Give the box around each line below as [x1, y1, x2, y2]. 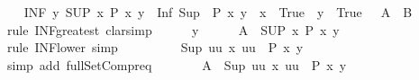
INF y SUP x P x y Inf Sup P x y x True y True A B [23, 3, 413, 21]
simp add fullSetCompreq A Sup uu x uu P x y [6, 55, 347, 74]
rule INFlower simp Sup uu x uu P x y [6, 38, 304, 57]
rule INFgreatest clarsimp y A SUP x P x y [6, 20, 340, 39]
